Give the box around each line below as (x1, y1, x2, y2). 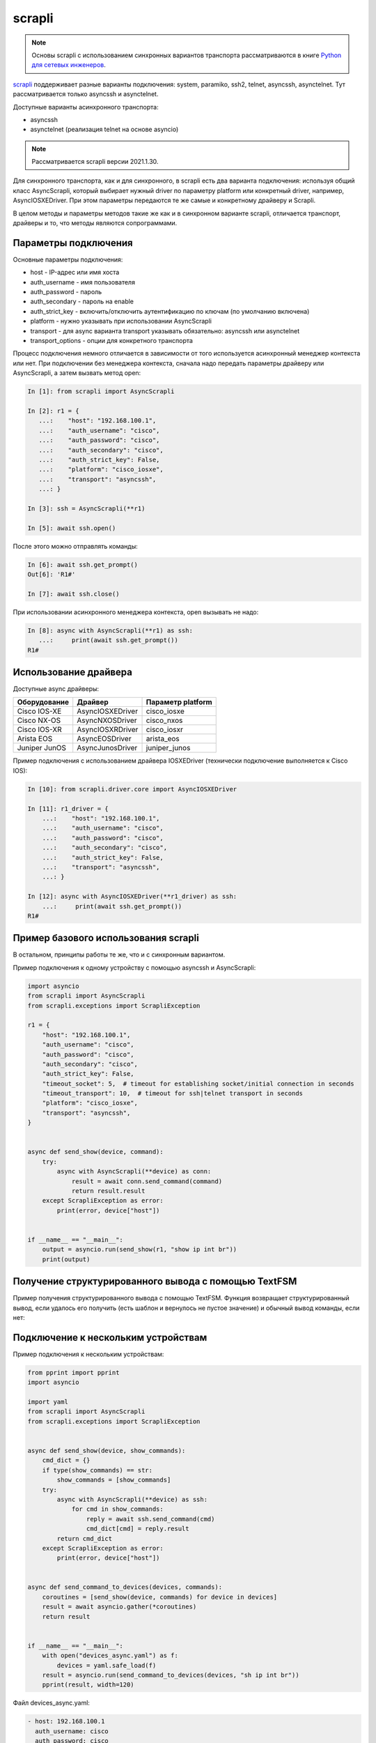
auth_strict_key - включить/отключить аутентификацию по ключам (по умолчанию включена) (30, 307, 310, 315)
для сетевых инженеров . (31, 61, 106, 69)
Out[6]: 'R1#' (27, 570, 76, 579)
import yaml (27, 1398, 69, 1406)
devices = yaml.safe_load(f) (56, 1661, 157, 1669)
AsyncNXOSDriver (77, 715, 137, 725)
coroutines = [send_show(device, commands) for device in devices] (42, 1593, 278, 1601)
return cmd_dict (56, 1535, 113, 1542)
